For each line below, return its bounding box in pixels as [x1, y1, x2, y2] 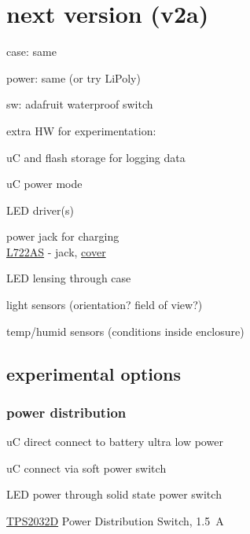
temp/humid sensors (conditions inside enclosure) [6, 322, 244, 339]
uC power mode [6, 175, 83, 192]
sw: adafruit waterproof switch [6, 96, 153, 112]
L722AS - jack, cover [6, 243, 106, 260]
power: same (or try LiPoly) [6, 69, 141, 86]
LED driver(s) [6, 201, 74, 218]
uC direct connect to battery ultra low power [6, 433, 223, 450]
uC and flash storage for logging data [6, 149, 186, 165]
